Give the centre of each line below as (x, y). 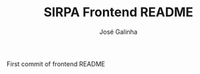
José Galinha (118, 32)
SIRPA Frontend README (118, 12)
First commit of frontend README (56, 63)
